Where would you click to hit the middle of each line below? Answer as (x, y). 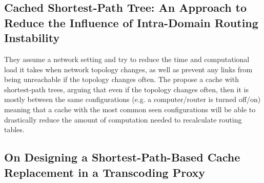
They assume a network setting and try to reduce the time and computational (127, 59)
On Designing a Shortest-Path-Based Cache (122, 157)
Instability (32, 38)
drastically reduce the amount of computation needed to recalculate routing (123, 119)
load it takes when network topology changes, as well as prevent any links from (128, 69)
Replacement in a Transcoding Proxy (105, 172)
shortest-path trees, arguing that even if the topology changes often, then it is (126, 89)
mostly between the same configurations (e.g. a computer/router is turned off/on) (133, 99)
